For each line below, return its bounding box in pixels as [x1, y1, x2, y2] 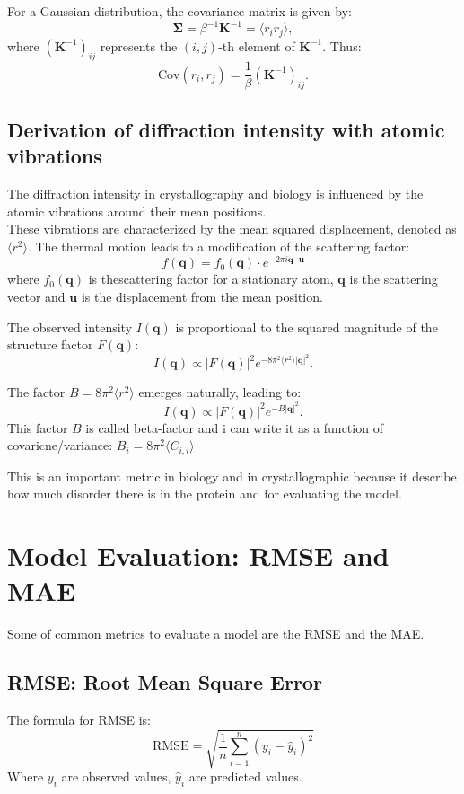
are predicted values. [188, 767, 302, 786]
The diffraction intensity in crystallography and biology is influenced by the [7, 184, 424, 202]
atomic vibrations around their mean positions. [7, 201, 267, 220]
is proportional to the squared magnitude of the [175, 317, 438, 336]
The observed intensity [7, 317, 133, 336]
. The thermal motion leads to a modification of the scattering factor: [27, 236, 410, 255]
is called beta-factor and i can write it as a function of [85, 418, 383, 437]
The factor [7, 383, 66, 401]
